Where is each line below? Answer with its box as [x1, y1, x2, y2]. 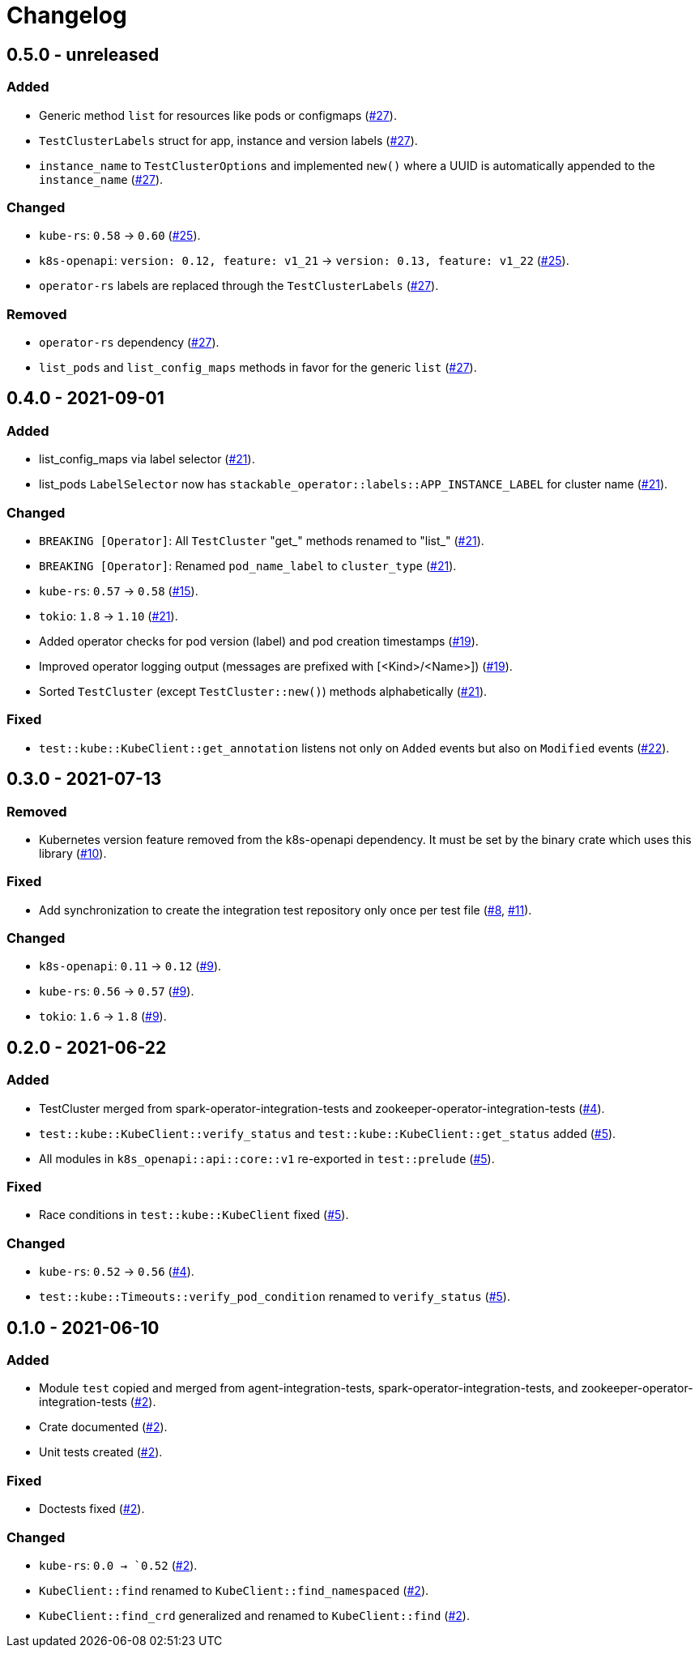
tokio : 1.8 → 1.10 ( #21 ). [39, 609, 178, 624]
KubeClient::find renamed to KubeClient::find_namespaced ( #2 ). [39, 1583, 429, 1597]
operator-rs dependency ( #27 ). [39, 335, 220, 350]
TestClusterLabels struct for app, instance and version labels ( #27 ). [39, 133, 418, 147]
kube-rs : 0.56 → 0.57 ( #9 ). [39, 984, 194, 999]
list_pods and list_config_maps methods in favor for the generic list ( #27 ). [39, 360, 477, 375]
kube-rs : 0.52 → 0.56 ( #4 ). [39, 1264, 194, 1279]
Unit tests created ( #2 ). [39, 1445, 163, 1460]
